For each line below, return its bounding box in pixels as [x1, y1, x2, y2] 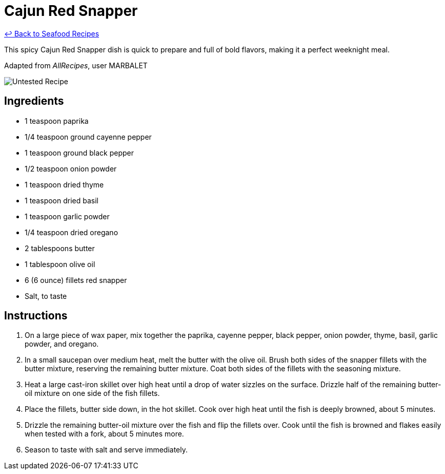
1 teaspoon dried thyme [25, 180, 104, 189]
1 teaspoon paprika [25, 116, 89, 125]
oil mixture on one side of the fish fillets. [25, 389, 160, 398]
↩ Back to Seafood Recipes [4, 29, 99, 38]
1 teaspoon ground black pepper [25, 148, 134, 157]
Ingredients [4, 94, 64, 108]
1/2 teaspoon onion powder [25, 164, 117, 173]
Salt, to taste [25, 291, 67, 300]
